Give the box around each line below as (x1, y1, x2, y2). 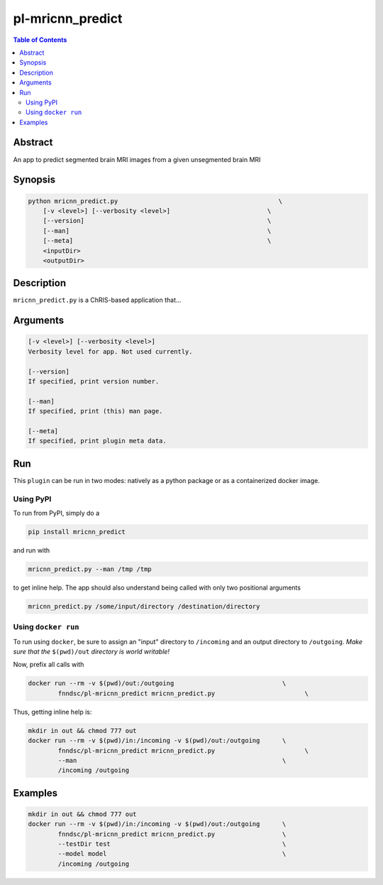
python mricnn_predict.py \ (28, 197, 283, 205)
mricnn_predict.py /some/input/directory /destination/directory (28, 602, 260, 610)
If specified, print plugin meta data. (28, 437, 167, 445)
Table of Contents (13, 36, 67, 44)
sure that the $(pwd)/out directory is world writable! (13, 647, 170, 656)
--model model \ (57, 849, 287, 858)
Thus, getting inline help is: (13, 707, 92, 716)
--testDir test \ (57, 840, 287, 848)
